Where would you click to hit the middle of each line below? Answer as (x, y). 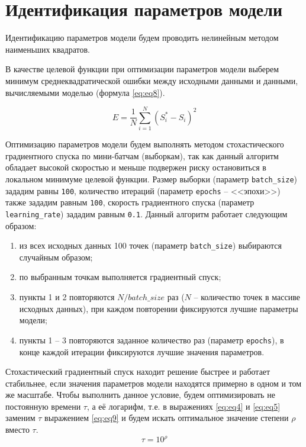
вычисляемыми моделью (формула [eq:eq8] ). (85, 92)
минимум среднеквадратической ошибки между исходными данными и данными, (152, 80)
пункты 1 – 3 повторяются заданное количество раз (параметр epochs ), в (152, 340)
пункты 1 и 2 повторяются (67, 297)
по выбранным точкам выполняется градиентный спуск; (120, 277)
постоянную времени (43, 406)
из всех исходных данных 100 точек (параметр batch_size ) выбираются (150, 245)
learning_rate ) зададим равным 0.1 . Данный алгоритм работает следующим (146, 213)
